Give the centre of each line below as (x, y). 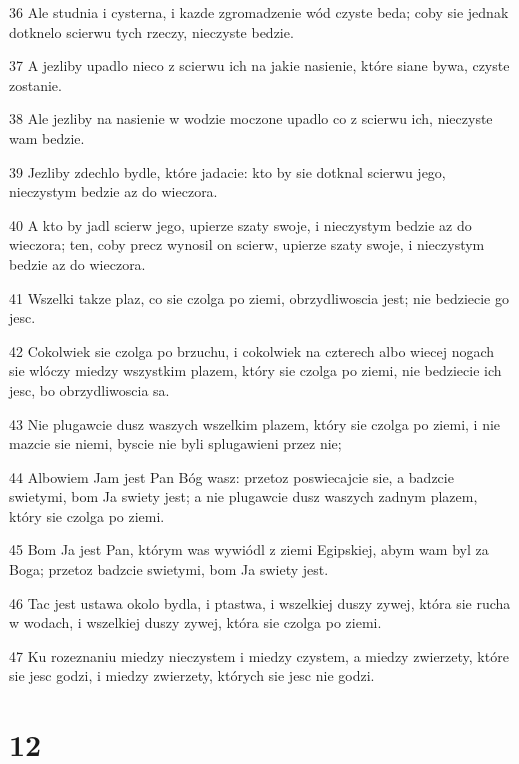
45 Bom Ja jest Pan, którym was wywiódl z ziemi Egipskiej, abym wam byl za (249, 549)
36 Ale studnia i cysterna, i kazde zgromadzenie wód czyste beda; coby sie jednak (259, 12)
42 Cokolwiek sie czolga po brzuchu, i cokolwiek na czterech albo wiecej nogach (252, 350)
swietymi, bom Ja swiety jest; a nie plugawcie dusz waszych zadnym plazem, (243, 496)
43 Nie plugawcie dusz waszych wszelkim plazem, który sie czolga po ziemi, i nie (255, 423)
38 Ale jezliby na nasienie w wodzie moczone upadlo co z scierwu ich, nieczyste (251, 118)
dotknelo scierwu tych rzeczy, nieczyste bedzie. (151, 31)
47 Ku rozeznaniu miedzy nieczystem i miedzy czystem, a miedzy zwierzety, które (259, 655)
